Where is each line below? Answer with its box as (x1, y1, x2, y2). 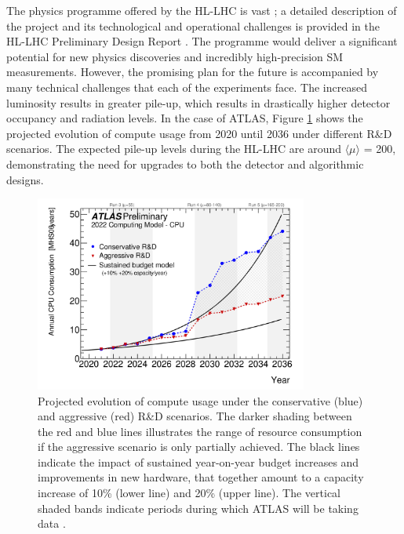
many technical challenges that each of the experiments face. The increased (6, 78, 367, 95)
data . (38, 515, 66, 532)
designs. (6, 171, 44, 187)
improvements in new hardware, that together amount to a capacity (38, 469, 364, 485)
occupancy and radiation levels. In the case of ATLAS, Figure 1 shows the (6, 110, 363, 126)
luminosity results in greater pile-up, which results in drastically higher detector (6, 94, 391, 111)
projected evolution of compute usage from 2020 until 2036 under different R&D (6, 125, 392, 141)
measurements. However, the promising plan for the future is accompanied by (6, 64, 379, 80)
